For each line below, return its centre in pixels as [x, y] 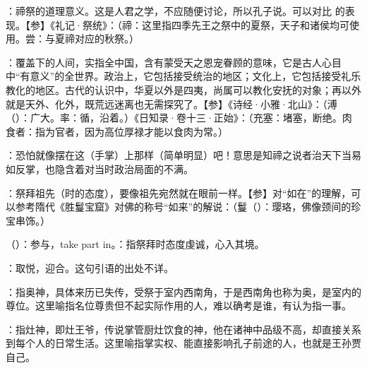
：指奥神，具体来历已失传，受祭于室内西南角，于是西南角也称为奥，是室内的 [183, 291]
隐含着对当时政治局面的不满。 [124, 168]
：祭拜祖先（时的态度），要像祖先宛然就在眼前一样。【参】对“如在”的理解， [179, 192]
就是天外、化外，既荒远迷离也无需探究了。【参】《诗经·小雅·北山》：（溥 [172, 103]
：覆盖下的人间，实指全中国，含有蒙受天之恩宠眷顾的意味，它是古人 [164, 62]
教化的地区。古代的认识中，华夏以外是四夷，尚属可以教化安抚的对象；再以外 [183, 89]
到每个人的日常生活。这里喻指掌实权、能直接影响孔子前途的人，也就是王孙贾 [183, 343]
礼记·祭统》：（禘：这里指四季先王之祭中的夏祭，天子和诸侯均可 [202, 24]
